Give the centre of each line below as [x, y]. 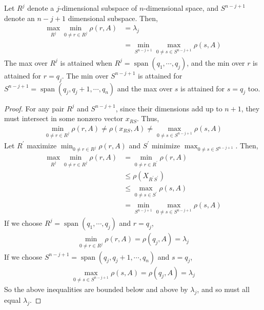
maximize [42, 145]
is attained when [86, 62]
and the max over [145, 88]
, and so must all [223, 289]
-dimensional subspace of [98, 8]
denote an [19, 18]
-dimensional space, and [181, 8]
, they [250, 108]
